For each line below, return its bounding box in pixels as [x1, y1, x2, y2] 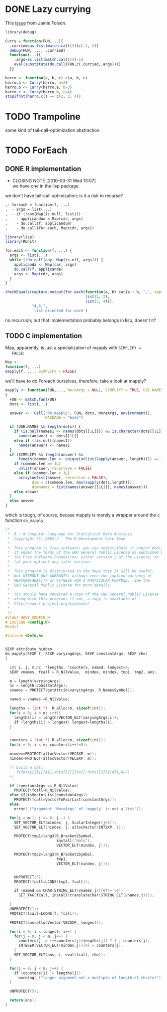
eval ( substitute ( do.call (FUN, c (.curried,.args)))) [14, 62, 121, 67]
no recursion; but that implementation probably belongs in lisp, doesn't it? [5, 317, 157, 323]
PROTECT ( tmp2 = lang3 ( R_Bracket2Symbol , [14, 852, 94, 857]
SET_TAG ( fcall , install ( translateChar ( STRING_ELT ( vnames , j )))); [18, 893, 155, 898]
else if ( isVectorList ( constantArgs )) [9, 793, 88, 798]
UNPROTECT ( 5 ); [9, 989, 39, 994]
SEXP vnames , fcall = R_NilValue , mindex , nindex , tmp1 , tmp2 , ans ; [9, 670, 157, 675]
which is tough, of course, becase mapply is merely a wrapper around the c [5, 512, 160, 518]
